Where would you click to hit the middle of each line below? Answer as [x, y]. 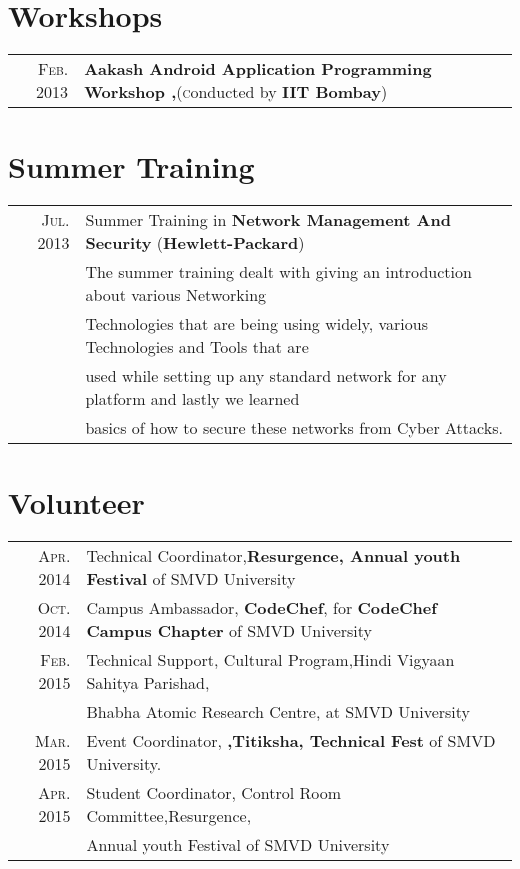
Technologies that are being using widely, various [256, 324]
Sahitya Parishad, [148, 683]
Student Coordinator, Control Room [214, 793]
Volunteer [76, 502]
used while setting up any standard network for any [266, 376]
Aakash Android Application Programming [258, 69]
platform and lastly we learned [192, 399]
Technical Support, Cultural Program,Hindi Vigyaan [270, 660]
